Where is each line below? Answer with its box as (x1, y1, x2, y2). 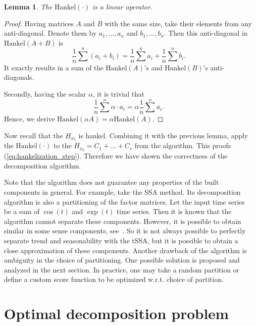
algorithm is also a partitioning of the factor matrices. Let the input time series (4, 196, 245, 207)
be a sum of (4, 206, 40, 217)
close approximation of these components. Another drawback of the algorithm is (4, 245, 247, 255)
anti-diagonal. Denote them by (4, 28, 97, 38)
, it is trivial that (93, 88, 145, 99)
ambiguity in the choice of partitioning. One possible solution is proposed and (4, 255, 240, 265)
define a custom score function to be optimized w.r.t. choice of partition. (4, 274, 224, 284)
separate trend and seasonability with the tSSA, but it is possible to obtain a (4, 235, 238, 245)
